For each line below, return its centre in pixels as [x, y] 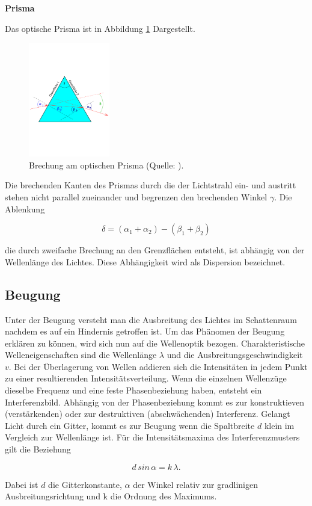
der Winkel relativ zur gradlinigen [196, 484]
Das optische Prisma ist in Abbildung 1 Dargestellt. [100, 28]
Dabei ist [22, 484]
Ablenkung [25, 208]
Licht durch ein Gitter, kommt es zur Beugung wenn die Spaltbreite [130, 425]
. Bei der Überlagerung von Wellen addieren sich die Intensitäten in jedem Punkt [158, 366]
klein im [279, 425]
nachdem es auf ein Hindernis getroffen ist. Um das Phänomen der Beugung [145, 331]
